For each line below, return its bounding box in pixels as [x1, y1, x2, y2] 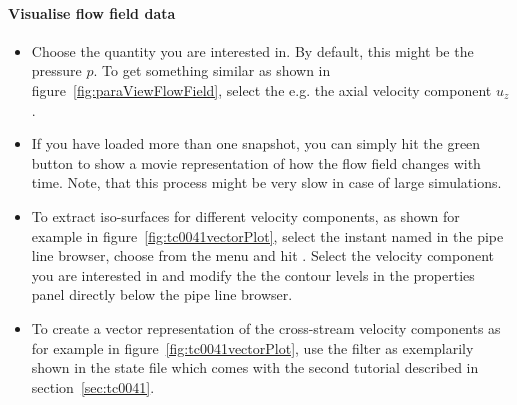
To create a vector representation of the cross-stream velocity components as [31, 317, 501, 338]
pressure [31, 60, 82, 81]
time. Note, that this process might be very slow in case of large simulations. [31, 172, 502, 193]
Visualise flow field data [8, 2, 176, 23]
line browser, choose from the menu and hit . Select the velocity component [31, 245, 495, 266]
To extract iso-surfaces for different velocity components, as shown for [31, 205, 460, 226]
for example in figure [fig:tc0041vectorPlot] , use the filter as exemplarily [31, 337, 474, 358]
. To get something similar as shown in [93, 60, 331, 81]
